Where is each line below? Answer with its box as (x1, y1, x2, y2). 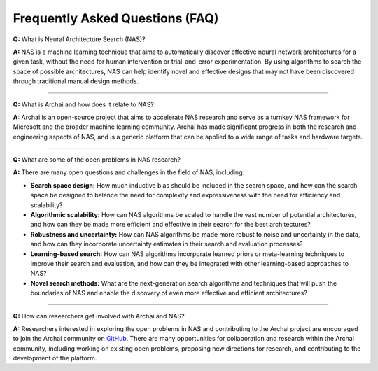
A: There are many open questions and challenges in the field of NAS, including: (13, 168, 245, 176)
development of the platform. (13, 354, 97, 363)
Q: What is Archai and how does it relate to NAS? (13, 100, 154, 108)
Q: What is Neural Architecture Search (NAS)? (13, 35, 146, 43)
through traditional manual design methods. (13, 77, 139, 85)
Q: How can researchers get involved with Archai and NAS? (13, 311, 185, 320)
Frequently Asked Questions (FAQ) (13, 10, 219, 26)
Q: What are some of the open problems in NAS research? (13, 155, 181, 164)
